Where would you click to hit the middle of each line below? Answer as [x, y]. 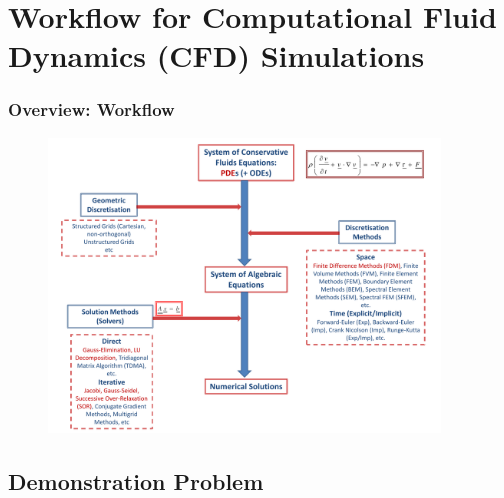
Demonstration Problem [136, 480]
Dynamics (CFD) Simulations [216, 55]
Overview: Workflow [91, 109]
